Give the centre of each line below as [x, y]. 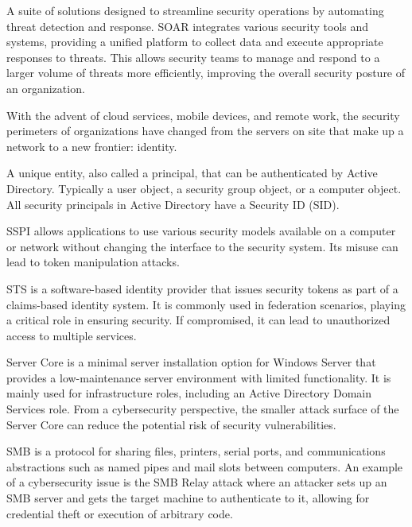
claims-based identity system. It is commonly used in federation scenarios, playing [206, 304]
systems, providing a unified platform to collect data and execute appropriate [195, 42]
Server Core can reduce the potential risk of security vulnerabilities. [171, 424]
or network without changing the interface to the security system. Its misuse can [202, 246]
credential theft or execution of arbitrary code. [120, 513]
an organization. [46, 88]
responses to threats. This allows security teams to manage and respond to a [193, 57]
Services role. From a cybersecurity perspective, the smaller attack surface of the [203, 409]
